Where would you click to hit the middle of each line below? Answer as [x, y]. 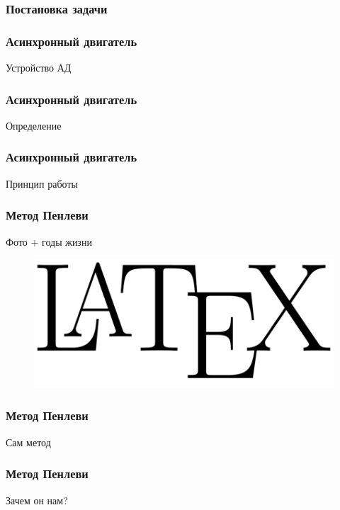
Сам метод [28, 442]
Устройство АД [39, 68]
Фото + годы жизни [49, 241]
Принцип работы [42, 183]
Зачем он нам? [37, 500]
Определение [34, 125]
